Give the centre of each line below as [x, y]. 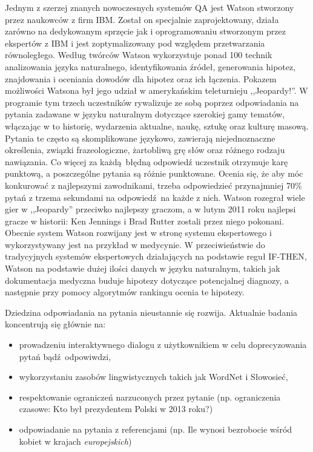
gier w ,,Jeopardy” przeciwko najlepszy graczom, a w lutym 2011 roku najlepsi [150, 209]
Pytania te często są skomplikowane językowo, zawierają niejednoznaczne [140, 138]
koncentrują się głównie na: [55, 324]
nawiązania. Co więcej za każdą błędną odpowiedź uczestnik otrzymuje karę [147, 161]
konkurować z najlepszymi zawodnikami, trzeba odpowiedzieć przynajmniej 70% [153, 185]
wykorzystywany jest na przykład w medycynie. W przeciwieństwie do [135, 244]
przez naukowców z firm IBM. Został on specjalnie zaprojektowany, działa [142, 19]
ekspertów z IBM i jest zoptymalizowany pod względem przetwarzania [135, 43]
